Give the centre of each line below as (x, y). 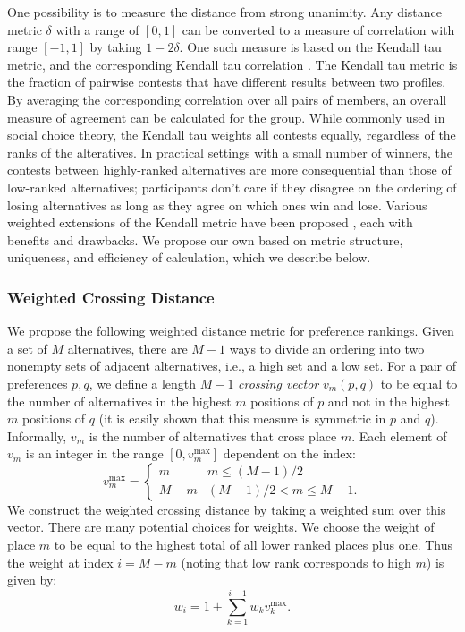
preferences (38, 383)
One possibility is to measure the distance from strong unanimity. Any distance (224, 12)
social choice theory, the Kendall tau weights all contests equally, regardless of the (232, 135)
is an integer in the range (94, 453)
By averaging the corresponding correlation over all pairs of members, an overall (227, 99)
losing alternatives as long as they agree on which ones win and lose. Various (217, 205)
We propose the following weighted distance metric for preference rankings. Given (231, 331)
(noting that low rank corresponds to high (296, 562)
